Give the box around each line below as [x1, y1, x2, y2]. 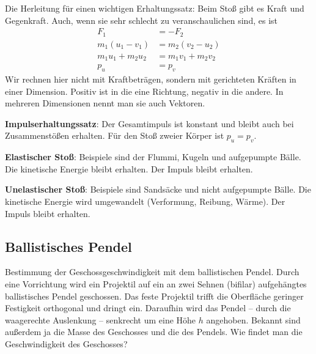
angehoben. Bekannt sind [206, 313, 301, 326]
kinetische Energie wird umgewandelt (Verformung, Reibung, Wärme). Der [5, 194, 285, 207]
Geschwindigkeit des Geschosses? [5, 337, 128, 350]
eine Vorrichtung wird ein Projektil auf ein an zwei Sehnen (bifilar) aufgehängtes [5, 277, 307, 290]
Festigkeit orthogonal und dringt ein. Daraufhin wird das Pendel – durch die [5, 301, 291, 314]
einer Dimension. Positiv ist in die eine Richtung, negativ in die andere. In [5, 84, 284, 97]
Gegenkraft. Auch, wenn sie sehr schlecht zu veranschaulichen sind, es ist [5, 13, 277, 26]
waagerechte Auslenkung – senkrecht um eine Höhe [5, 313, 196, 326]
